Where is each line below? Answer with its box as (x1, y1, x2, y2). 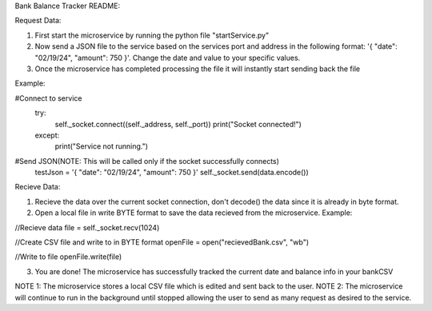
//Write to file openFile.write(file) (14, 252, 122, 261)
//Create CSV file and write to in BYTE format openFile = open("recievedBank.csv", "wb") (14, 237, 310, 247)
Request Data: (14, 16, 62, 26)
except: (34, 130, 60, 140)
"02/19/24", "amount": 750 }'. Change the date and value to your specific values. (34, 53, 301, 62)
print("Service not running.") (54, 142, 148, 151)
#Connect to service (14, 93, 82, 103)
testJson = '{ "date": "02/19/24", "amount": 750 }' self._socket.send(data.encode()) (34, 168, 310, 177)
